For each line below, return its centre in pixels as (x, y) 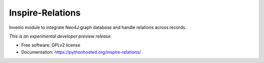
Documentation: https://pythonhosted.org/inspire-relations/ (81, 52)
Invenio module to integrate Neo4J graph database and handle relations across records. (98, 27)
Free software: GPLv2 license (51, 45)
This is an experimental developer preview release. (60, 36)
